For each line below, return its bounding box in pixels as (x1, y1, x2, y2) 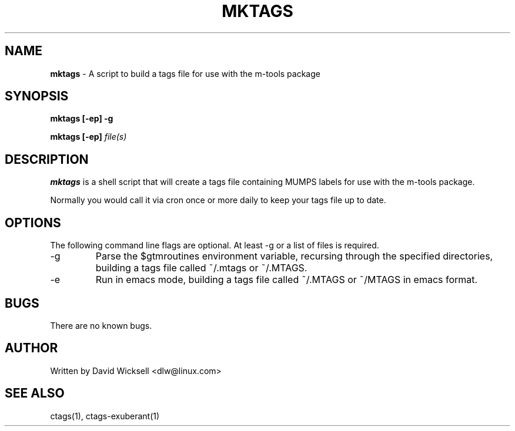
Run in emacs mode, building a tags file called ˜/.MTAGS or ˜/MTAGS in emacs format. (95, 274, 478, 286)
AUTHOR (5, 341, 58, 356)
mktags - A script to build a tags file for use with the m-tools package (50, 68, 320, 79)
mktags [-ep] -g (50, 113, 113, 124)
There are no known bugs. (50, 320, 152, 331)
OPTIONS (5, 215, 61, 230)
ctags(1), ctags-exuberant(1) (50, 410, 160, 421)
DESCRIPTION (5, 151, 89, 167)
